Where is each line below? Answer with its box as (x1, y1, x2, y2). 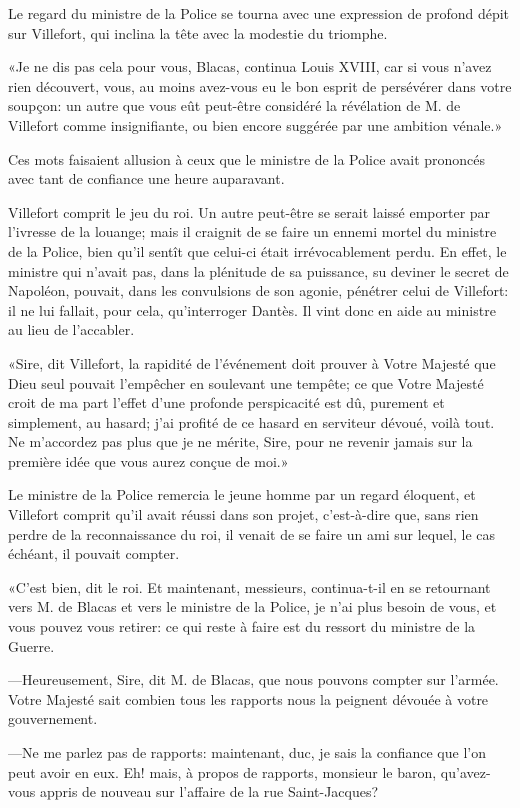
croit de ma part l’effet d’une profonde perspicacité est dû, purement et (8, 392, 445, 413)
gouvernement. (8, 708, 98, 729)
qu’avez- (440, 761, 491, 782)
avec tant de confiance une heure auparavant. (8, 168, 285, 189)
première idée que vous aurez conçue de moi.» (8, 450, 289, 471)
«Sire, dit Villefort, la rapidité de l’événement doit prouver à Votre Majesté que (8, 352, 496, 373)
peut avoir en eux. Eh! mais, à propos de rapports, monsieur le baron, (8, 761, 437, 782)
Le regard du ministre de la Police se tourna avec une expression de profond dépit (8, 3, 510, 23)
